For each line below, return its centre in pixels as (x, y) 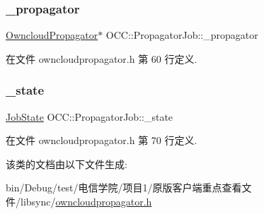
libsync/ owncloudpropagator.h (86, 201)
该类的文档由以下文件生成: (67, 164)
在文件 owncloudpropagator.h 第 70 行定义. (102, 140)
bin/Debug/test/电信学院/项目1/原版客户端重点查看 (124, 188)
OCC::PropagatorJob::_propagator (182, 35)
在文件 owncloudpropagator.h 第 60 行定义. (102, 58)
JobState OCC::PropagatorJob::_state (90, 116)
